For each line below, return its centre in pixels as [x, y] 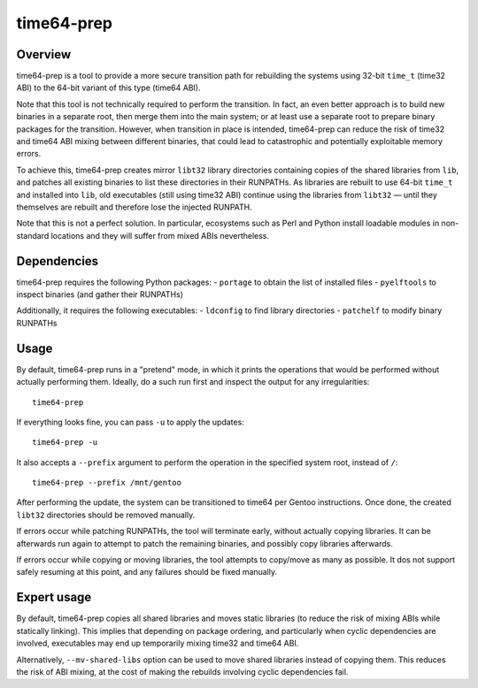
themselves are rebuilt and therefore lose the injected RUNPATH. [134, 207]
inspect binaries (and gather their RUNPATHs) [100, 294]
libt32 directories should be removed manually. [106, 515]
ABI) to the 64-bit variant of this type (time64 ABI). [108, 88]
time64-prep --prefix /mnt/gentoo [107, 483]
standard [33, 235]
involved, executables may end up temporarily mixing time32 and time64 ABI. [158, 643]
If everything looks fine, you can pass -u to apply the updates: [131, 422]
